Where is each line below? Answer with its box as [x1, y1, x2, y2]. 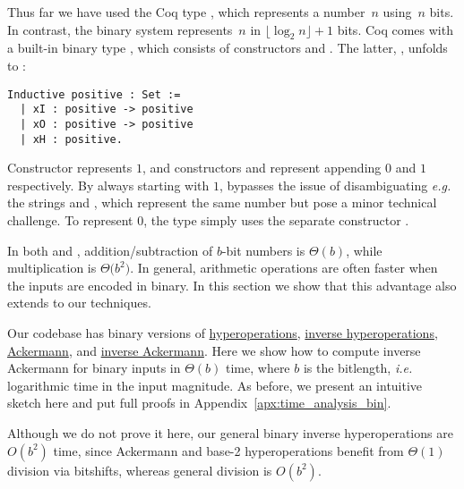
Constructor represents [7, 158, 133, 177]
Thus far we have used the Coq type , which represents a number [7, 3, 365, 21]
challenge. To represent [7, 210, 133, 229]
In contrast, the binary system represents [7, 20, 233, 38]
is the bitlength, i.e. [303, 358, 413, 377]
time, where [226, 358, 290, 377]
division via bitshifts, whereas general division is [7, 460, 272, 479]
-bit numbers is [221, 240, 305, 259]
